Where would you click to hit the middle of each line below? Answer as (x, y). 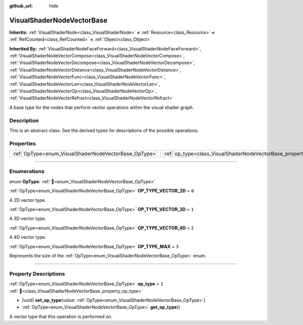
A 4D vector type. (28, 237)
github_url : (21, 6)
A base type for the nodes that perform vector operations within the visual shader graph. (102, 107)
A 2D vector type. (28, 200)
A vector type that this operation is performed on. (61, 316)
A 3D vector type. (28, 219)
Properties (23, 143)
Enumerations (27, 172)
